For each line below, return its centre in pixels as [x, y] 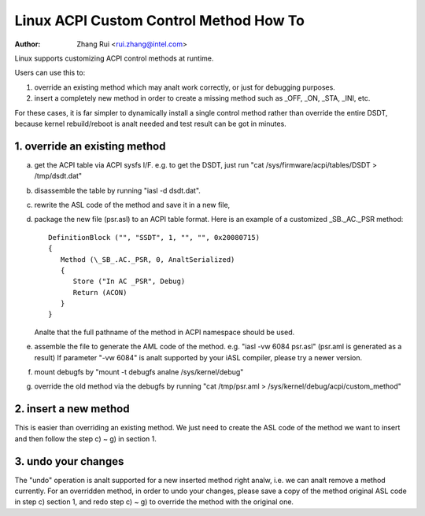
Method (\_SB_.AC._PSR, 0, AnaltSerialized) [148, 259]
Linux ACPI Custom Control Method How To [159, 20]
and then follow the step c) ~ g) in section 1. [85, 439]
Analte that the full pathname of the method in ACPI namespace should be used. [164, 332]
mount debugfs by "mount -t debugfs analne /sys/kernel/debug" [139, 372]
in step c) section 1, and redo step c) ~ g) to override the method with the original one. [154, 502]
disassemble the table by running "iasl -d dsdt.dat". [117, 190]
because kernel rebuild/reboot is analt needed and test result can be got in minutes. [150, 123]
